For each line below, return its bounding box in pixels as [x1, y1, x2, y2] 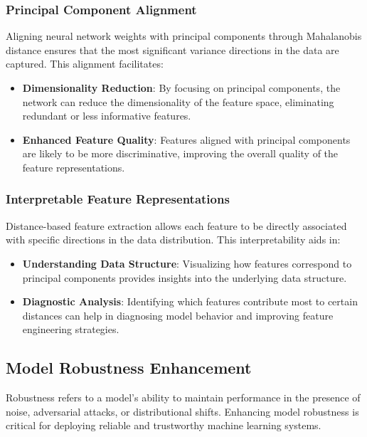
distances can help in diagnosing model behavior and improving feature [22, 307, 334, 322]
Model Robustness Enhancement [6, 357, 252, 379]
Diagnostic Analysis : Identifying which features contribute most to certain [22, 294, 358, 309]
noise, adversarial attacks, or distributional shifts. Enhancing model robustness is [6, 404, 359, 418]
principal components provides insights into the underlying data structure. [22, 270, 347, 285]
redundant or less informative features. [22, 108, 191, 123]
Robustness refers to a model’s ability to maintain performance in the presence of [6, 390, 361, 405]
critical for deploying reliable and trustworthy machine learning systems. [6, 418, 321, 433]
